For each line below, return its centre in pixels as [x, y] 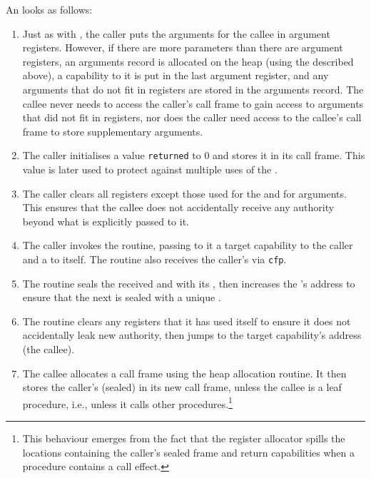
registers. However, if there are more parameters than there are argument [183, 47]
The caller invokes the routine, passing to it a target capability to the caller [188, 245]
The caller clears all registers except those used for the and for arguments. [184, 193]
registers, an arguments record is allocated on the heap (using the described [188, 61]
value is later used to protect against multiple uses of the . [150, 169]
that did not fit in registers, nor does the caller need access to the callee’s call [192, 117]
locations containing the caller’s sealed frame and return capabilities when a [188, 452]
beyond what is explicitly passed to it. [106, 221]
